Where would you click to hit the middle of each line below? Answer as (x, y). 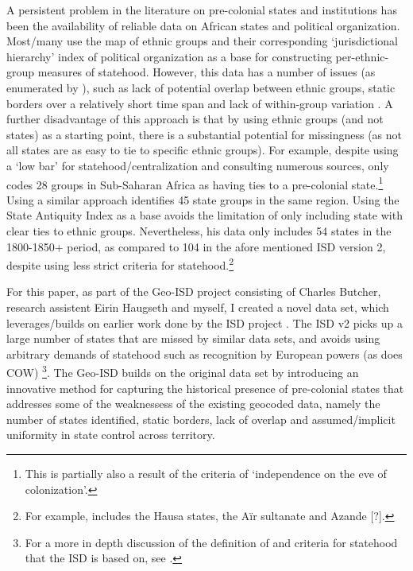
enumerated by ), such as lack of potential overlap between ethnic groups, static (201, 87)
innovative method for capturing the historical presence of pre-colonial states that (205, 388)
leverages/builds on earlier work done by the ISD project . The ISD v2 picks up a (205, 322)
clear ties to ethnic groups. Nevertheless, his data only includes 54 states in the (199, 230)
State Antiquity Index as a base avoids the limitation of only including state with (205, 215)
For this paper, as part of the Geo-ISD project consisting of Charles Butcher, (194, 291)
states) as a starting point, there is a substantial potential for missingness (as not (205, 134)
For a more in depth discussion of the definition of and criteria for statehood (211, 542)
